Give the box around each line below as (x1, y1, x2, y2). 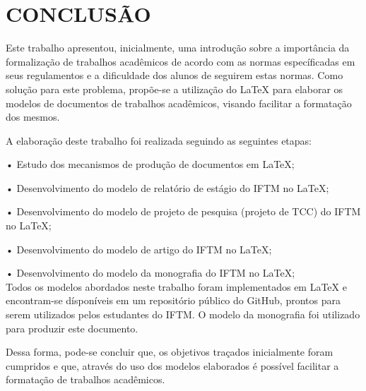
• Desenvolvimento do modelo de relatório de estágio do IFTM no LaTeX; (6, 180, 329, 195)
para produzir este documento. (6, 320, 138, 335)
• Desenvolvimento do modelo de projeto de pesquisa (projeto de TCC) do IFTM (6, 204, 361, 219)
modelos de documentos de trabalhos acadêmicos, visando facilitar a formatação (6, 95, 352, 110)
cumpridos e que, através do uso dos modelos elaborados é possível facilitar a (6, 358, 339, 373)
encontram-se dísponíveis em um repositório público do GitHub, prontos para (6, 293, 341, 308)
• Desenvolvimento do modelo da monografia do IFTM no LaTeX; (6, 265, 295, 280)
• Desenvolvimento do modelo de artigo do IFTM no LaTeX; (6, 241, 272, 256)
